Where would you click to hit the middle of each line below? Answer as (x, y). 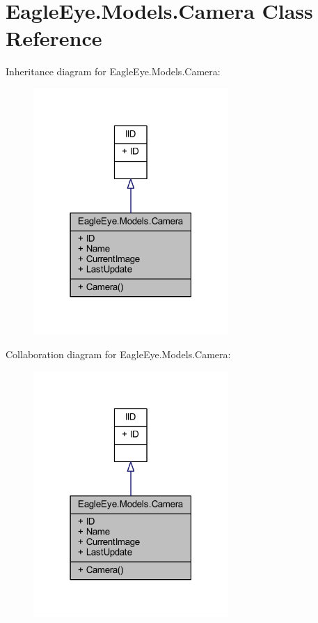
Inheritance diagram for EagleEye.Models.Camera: (113, 71)
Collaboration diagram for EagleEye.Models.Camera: (118, 354)
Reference (54, 38)
